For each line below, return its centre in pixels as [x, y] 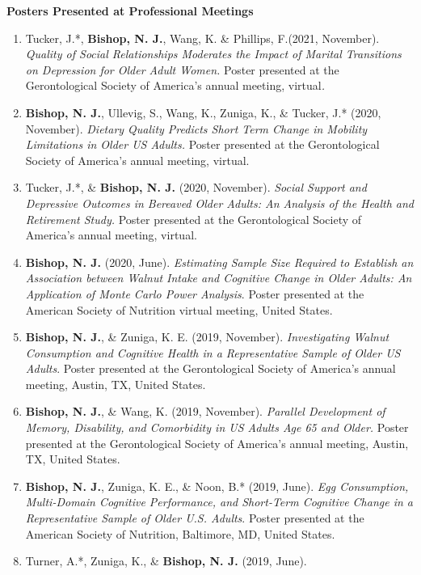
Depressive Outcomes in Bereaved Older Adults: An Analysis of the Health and [219, 203]
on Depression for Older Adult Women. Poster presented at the [182, 69]
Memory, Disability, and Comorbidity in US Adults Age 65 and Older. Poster [217, 427]
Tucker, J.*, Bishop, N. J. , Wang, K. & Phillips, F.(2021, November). [202, 38]
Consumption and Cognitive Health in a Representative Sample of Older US [213, 352]
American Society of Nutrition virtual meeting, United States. [179, 309]
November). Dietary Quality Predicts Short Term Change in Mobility [196, 128]
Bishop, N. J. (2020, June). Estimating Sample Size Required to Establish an [219, 262]
